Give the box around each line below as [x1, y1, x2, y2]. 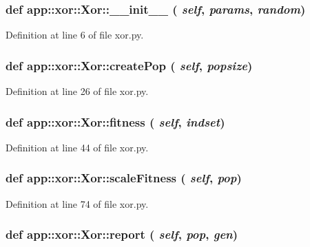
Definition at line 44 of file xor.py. [6, 140, 149, 154]
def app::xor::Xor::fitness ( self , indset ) [6, 113, 225, 130]
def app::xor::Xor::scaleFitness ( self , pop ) [6, 169, 242, 186]
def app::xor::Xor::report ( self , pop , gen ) [6, 226, 238, 243]
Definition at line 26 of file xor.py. [6, 84, 149, 98]
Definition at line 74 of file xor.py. [6, 196, 149, 211]
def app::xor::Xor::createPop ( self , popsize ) [6, 56, 253, 74]
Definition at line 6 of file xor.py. [6, 28, 144, 42]
